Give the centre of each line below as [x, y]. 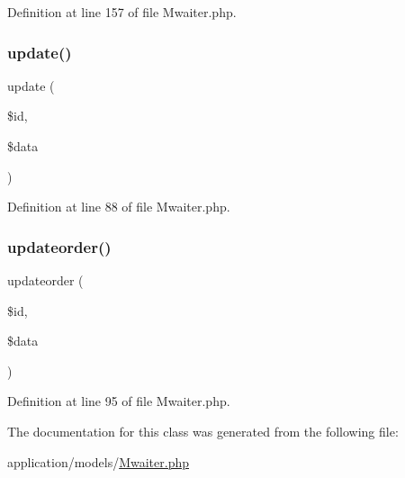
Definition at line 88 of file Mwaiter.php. [119, 207]
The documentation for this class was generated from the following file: [203, 431]
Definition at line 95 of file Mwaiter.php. [119, 401]
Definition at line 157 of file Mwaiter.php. [122, 12]
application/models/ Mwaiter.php [98, 461]
